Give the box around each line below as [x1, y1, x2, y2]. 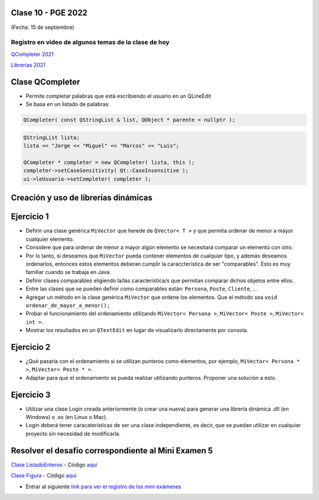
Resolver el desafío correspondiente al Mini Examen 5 [11, 446, 213, 456]
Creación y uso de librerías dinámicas [11, 193, 153, 203]
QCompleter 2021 [11, 50, 54, 57]
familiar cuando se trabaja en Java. [25, 269, 112, 276]
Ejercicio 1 [11, 212, 49, 222]
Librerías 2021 [11, 62, 45, 69]
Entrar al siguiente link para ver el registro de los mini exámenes [25, 483, 181, 490]
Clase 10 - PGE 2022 [11, 8, 88, 18]
